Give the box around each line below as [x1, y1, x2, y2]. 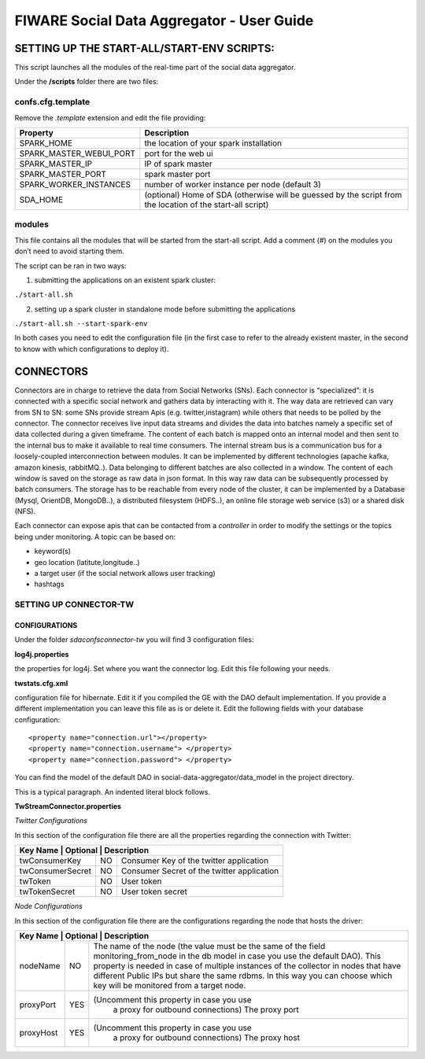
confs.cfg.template [14, 97, 91, 108]
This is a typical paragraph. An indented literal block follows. [14, 787, 211, 796]
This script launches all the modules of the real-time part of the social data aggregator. [14, 63, 296, 72]
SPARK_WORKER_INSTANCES [19, 179, 131, 190]
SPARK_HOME [19, 138, 73, 149]
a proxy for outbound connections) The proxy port [113, 1004, 299, 1015]
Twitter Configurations [14, 816, 88, 825]
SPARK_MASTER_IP [19, 158, 93, 169]
